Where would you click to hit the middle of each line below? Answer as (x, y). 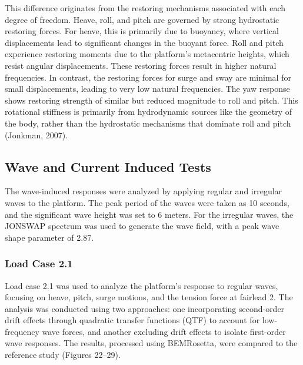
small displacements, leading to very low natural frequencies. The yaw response (147, 89)
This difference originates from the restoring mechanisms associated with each (145, 8)
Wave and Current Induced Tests (108, 166)
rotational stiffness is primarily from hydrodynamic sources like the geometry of (149, 112)
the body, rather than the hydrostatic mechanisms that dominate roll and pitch (148, 123)
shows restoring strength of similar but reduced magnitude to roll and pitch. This (151, 100)
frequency (22, 331)
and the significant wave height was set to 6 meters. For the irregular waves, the (149, 214)
